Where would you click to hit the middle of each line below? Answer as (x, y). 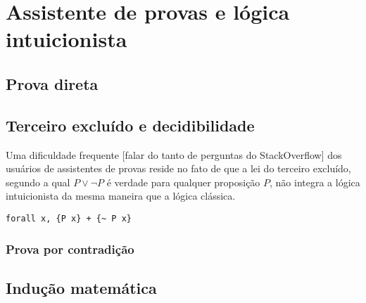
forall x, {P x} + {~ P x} (69, 218)
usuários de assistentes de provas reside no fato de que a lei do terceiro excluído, (178, 168)
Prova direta (52, 83)
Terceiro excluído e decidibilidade (130, 125)
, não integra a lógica (315, 182)
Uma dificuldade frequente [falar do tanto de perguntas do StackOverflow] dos (174, 154)
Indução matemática (81, 287)
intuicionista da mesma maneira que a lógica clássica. (121, 196)
